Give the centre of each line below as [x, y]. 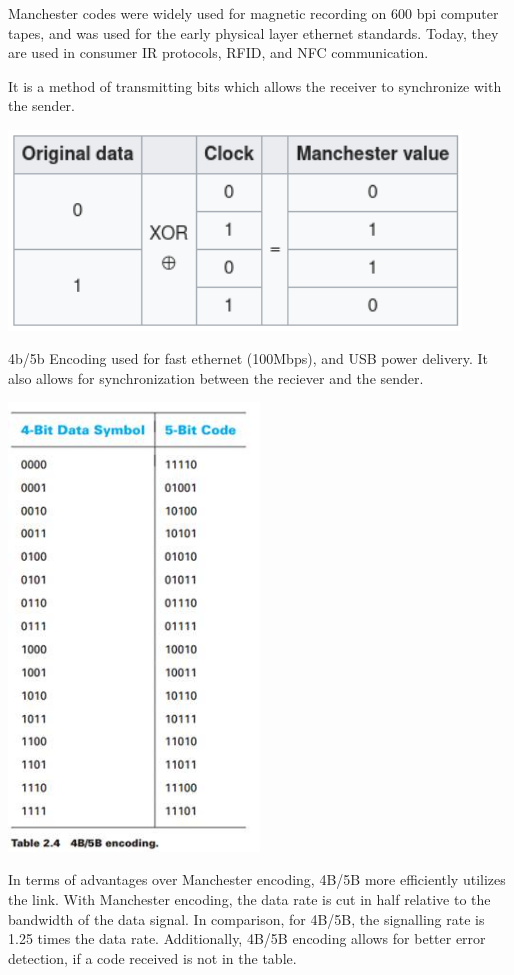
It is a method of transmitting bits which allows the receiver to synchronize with [255, 85]
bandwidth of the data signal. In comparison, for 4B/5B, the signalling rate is [246, 918]
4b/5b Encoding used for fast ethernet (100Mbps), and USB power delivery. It [248, 358]
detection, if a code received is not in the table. [152, 957]
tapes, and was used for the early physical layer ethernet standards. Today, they [253, 32]
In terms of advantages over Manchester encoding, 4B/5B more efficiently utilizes [257, 879]
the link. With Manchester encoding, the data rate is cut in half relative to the [249, 898]
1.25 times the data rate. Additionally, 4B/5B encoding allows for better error [247, 938]
